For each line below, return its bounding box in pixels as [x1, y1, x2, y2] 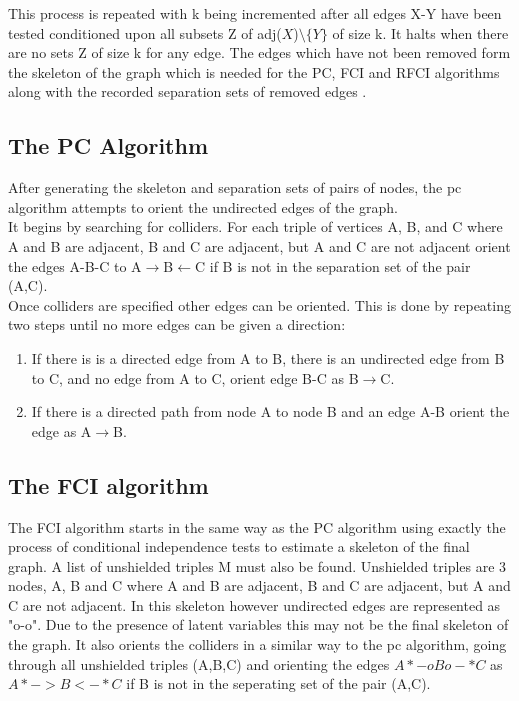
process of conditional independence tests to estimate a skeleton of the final [8, 536, 470, 557]
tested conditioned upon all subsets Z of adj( [8, 22, 282, 43]
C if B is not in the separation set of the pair [195, 255, 471, 276]
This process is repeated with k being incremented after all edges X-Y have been [8, 3, 502, 23]
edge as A [31, 420, 92, 441]
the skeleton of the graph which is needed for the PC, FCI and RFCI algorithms [8, 61, 500, 82]
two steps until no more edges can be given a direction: [8, 314, 346, 335]
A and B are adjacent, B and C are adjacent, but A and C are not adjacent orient [8, 235, 511, 256]
